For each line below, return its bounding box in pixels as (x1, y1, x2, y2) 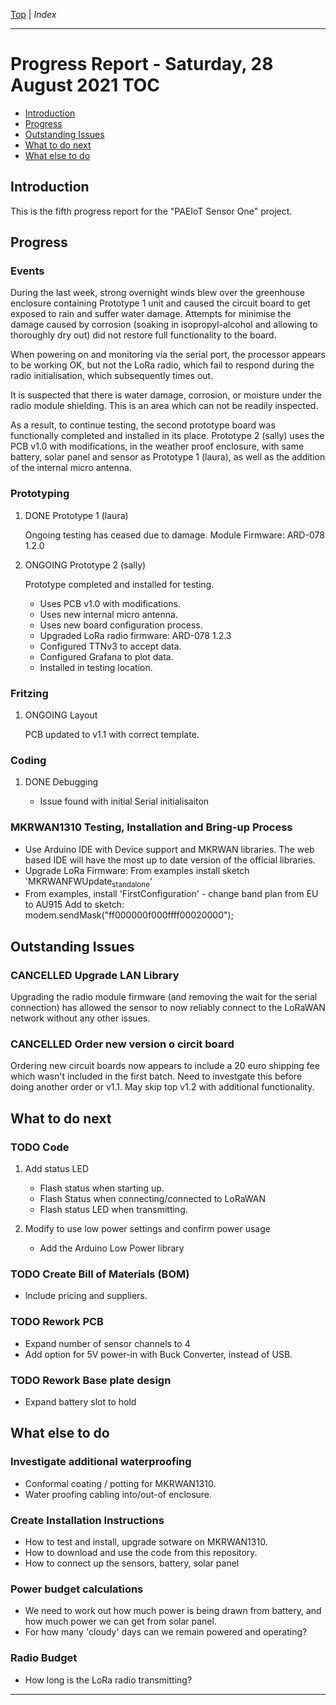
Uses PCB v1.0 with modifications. (39, 597, 182, 609)
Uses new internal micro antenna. (39, 608, 178, 620)
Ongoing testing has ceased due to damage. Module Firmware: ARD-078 (24, 529, 325, 541)
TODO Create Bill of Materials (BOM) (10, 1267, 190, 1281)
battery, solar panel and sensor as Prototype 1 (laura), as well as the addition (10, 451, 326, 463)
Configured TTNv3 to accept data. (39, 640, 182, 652)
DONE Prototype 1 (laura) (24, 509, 129, 521)
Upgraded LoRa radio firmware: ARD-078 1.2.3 (39, 629, 232, 641)
